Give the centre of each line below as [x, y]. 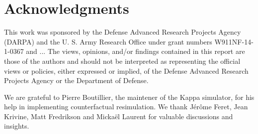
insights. [17, 126]
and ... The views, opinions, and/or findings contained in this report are [135, 51]
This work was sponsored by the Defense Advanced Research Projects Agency [123, 32]
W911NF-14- [234, 41]
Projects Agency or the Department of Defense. [76, 80]
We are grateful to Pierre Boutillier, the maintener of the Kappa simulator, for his [129, 97]
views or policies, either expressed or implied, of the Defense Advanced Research [126, 70]
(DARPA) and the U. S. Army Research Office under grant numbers [108, 41]
